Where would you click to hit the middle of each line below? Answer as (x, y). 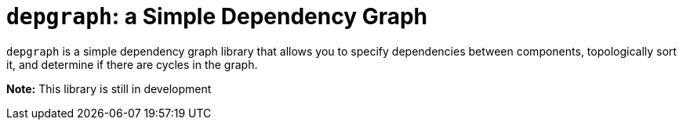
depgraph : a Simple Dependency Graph (217, 16)
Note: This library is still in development (109, 88)
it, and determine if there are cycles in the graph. (132, 64)
